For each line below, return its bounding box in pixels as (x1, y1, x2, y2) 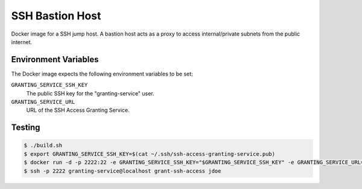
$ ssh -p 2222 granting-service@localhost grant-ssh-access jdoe (24, 167, 221, 175)
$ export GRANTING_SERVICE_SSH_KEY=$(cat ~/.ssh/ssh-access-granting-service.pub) (24, 150, 276, 157)
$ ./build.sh (24, 142, 63, 149)
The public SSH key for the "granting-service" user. (26, 89, 154, 97)
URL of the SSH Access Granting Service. (26, 106, 130, 114)
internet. (11, 38, 33, 45)
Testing (11, 123, 40, 133)
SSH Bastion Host (11, 9, 101, 22)
